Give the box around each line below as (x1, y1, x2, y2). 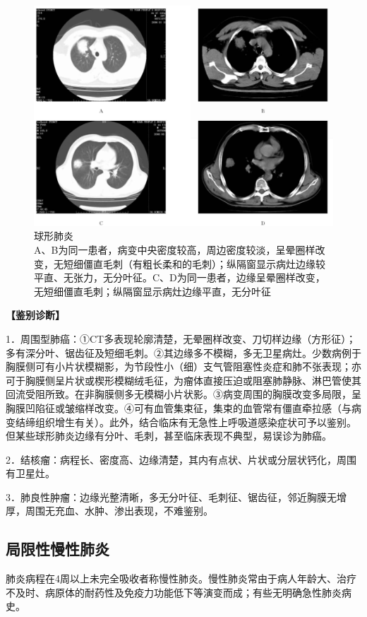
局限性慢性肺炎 (6, 538, 109, 560)
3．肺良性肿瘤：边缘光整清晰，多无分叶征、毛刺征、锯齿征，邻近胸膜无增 (6, 489, 347, 504)
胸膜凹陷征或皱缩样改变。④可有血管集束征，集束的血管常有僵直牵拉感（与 (6, 400, 351, 415)
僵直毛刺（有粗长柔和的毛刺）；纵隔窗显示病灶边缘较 (83, 256, 325, 271)
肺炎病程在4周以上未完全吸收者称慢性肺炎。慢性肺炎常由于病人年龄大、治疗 (6, 571, 356, 586)
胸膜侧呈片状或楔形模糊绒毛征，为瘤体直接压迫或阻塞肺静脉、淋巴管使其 (25, 372, 361, 387)
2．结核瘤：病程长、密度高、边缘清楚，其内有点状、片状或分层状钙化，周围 (6, 452, 356, 466)
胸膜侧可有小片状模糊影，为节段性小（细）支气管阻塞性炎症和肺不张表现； (6, 359, 351, 374)
